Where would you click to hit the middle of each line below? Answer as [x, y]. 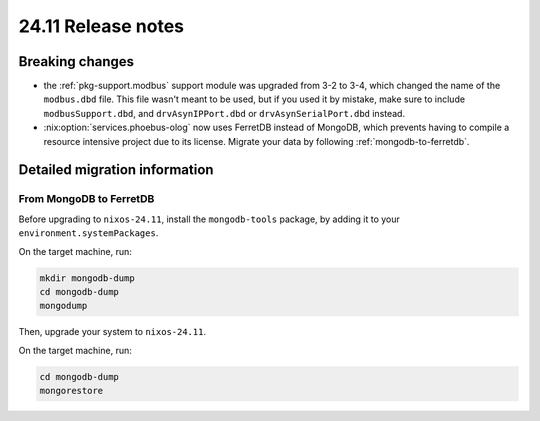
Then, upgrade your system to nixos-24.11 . [112, 332]
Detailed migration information [116, 170]
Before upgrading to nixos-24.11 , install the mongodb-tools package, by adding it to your [209, 219]
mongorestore [71, 391]
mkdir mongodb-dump [87, 278]
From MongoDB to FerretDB [86, 199]
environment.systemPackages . [88, 233]
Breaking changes [76, 61]
